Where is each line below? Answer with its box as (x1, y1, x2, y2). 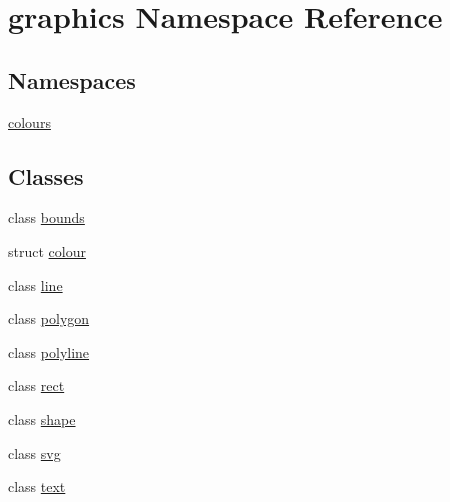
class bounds (8, 207, 85, 228)
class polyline (8, 341, 90, 362)
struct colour (8, 240, 86, 261)
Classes (8, 160, 84, 191)
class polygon (8, 308, 90, 329)
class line (8, 274, 63, 295)
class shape (8, 408, 76, 429)
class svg (8, 442, 61, 463)
